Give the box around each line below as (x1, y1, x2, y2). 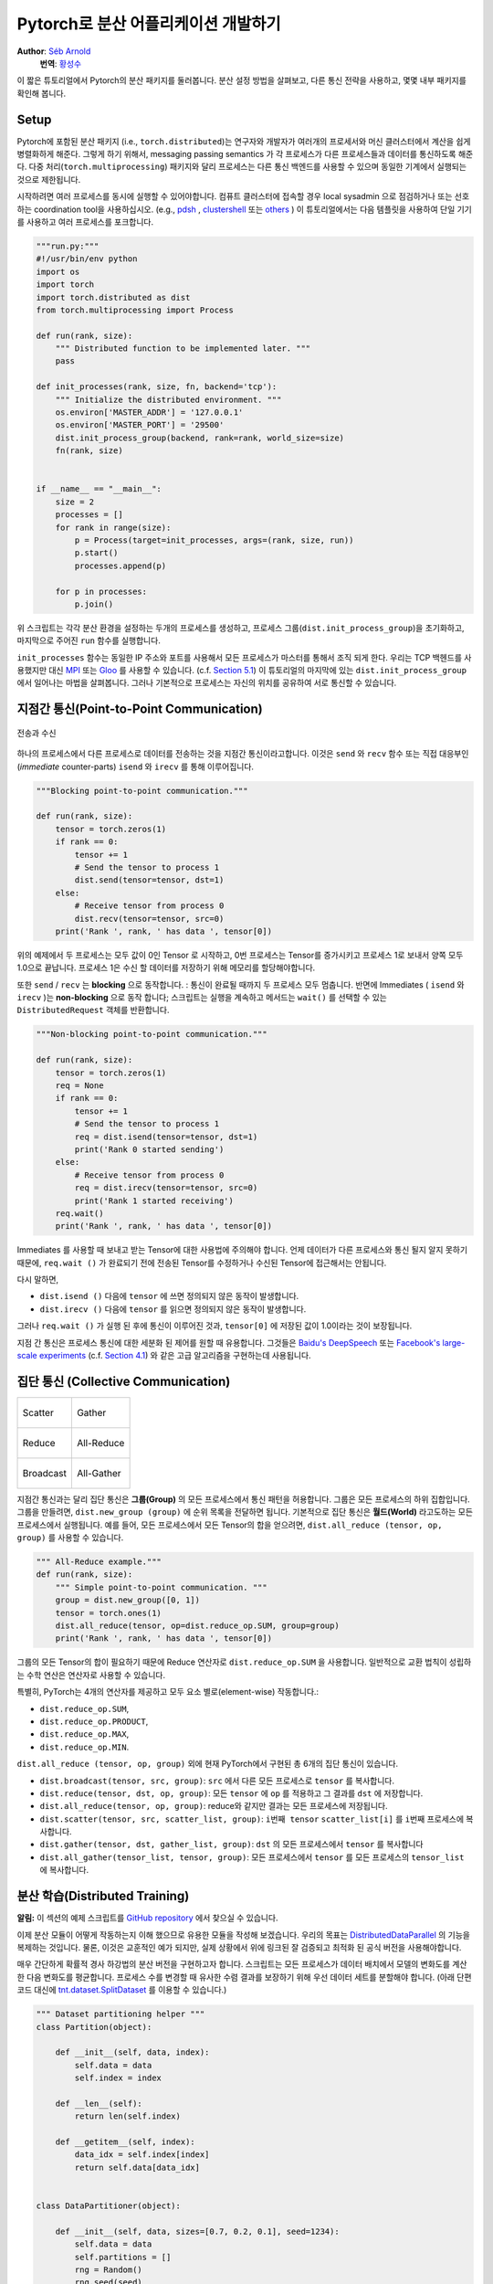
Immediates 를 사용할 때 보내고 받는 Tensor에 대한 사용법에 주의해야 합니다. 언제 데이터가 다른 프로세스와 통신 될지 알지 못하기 (16, 1244, 468, 1255)
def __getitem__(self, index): (55, 2137, 195, 2147)
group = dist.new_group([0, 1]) (55, 1595, 201, 1605)
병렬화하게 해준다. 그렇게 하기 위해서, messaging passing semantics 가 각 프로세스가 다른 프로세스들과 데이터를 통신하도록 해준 (16, 149, 474, 160)
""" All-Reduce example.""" (36, 1557, 162, 1567)
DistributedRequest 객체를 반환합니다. (16, 1005, 170, 1016)
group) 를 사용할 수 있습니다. (16, 1532, 124, 1543)
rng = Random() (74, 2264, 143, 2275)
